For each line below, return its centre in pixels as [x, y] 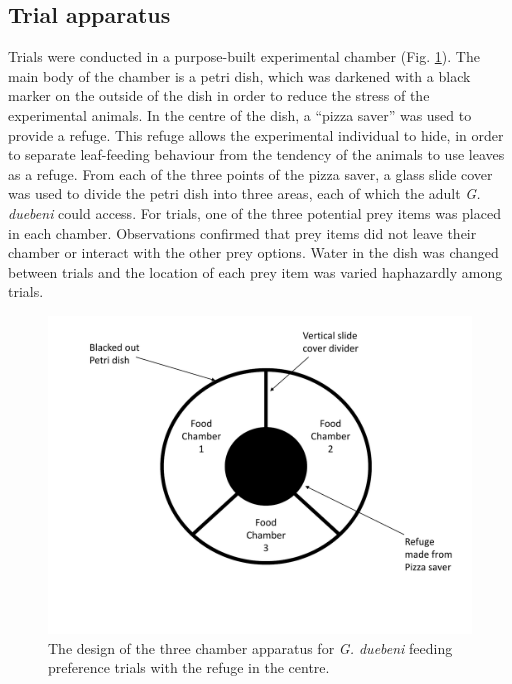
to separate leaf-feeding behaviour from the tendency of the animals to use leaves [256, 154]
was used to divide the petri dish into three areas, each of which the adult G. [244, 193]
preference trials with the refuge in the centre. [189, 667]
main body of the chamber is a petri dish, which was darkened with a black [239, 75]
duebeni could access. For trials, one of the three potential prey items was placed [254, 212]
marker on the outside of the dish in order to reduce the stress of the [219, 95]
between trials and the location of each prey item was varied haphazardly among [255, 271]
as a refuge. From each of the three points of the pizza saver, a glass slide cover [250, 173]
